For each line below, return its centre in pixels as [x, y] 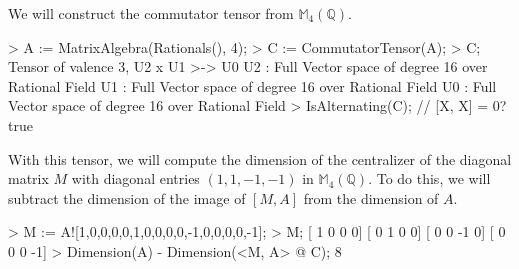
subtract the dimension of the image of [127, 197]
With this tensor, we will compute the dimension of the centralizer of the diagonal [260, 158]
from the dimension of [371, 197]
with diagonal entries [135, 178]
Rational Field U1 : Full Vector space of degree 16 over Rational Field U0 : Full [252, 85]
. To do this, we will [429, 178]
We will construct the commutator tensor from [151, 13]
